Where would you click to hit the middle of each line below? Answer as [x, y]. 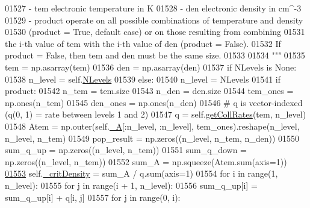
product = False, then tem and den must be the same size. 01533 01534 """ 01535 [155, 55]
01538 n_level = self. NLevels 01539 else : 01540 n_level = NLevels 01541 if [143, 79]
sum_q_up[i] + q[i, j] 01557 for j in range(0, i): [93, 197]
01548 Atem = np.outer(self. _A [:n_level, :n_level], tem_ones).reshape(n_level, [152, 126]
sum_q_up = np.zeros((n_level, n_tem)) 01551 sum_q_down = [126, 150]
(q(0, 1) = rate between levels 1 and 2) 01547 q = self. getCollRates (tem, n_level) [156, 114]
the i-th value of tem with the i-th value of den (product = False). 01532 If [143, 43]
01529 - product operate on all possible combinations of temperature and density [154, 20]
